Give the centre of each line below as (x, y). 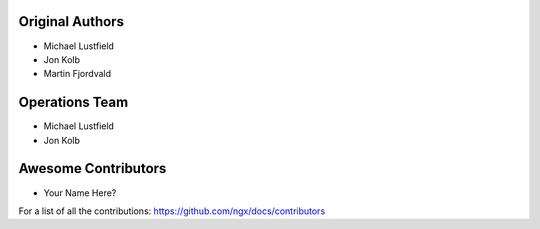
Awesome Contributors (92, 168)
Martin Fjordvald (77, 74)
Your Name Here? (80, 192)
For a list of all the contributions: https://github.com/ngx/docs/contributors (172, 211)
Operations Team (73, 102)
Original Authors (71, 21)
